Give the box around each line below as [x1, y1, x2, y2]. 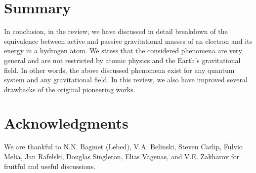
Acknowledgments [4, 113, 128, 133]
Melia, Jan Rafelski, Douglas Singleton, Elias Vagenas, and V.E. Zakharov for [4, 151, 240, 161]
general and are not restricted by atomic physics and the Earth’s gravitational [4, 55, 241, 65]
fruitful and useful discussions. [4, 161, 96, 171]
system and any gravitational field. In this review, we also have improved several [4, 74, 248, 85]
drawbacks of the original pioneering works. [4, 84, 135, 94]
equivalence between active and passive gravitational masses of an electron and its [4, 35, 253, 46]
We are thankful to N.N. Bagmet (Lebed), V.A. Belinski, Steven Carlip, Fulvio [4, 141, 243, 152]
